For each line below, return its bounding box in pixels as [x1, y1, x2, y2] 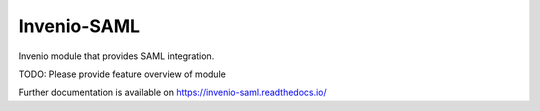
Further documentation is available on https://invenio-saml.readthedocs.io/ [18, 86, 327, 99]
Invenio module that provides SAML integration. [18, 50, 215, 62]
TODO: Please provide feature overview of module [18, 68, 227, 80]
